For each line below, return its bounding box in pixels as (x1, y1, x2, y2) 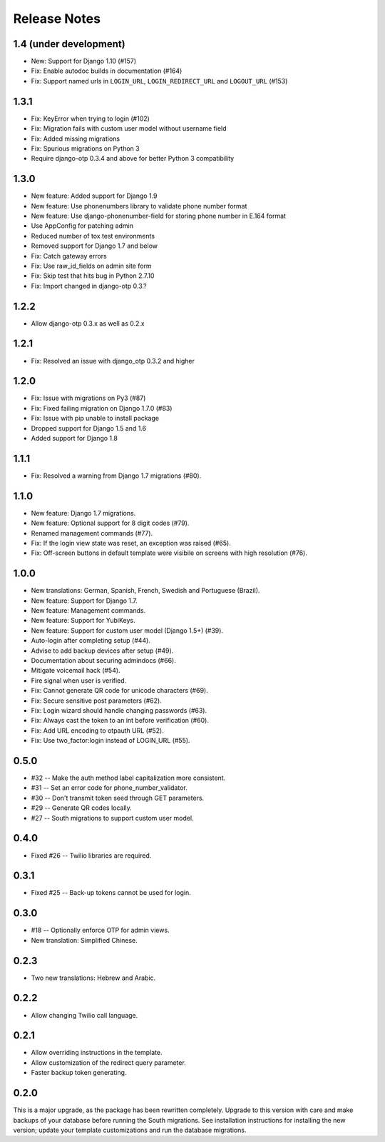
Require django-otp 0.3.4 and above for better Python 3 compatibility (31, 154, 235, 163)
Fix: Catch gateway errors (31, 251, 107, 260)
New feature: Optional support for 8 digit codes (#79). (31, 519, 190, 528)
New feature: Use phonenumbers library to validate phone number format (31, 201, 247, 210)
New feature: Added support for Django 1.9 (31, 191, 158, 200)
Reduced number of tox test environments (31, 231, 155, 240)
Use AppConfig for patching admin (31, 221, 133, 230)
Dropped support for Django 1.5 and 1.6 (31, 424, 146, 432)
